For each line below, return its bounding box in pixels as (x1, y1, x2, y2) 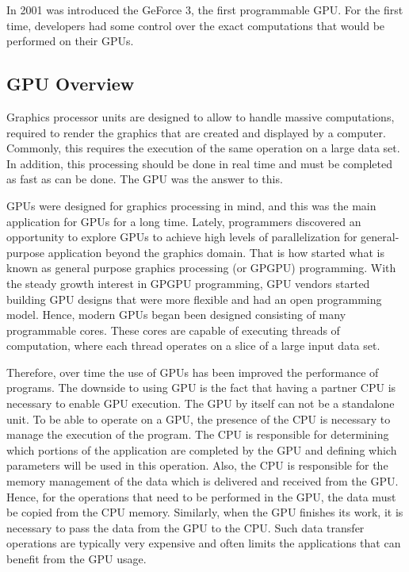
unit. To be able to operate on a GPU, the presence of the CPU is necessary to (6, 410, 391, 427)
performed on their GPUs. (6, 33, 134, 49)
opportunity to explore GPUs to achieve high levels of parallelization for (6, 228, 357, 245)
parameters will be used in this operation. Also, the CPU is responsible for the (6, 457, 388, 474)
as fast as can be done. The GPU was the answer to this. (6, 171, 283, 187)
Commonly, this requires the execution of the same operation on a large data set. (6, 140, 400, 156)
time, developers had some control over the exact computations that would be (6, 17, 385, 33)
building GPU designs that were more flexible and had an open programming (6, 290, 382, 307)
